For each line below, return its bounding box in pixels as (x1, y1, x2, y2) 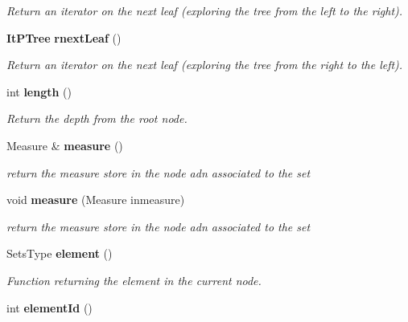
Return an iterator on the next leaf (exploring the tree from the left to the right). (6, 2, 403, 18)
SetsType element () (6, 245, 113, 262)
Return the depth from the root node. (6, 110, 188, 127)
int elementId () (6, 299, 93, 316)
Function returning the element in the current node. (6, 271, 262, 288)
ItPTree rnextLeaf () (6, 29, 122, 46)
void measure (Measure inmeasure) (6, 191, 185, 208)
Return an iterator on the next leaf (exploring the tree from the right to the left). (6, 56, 403, 73)
